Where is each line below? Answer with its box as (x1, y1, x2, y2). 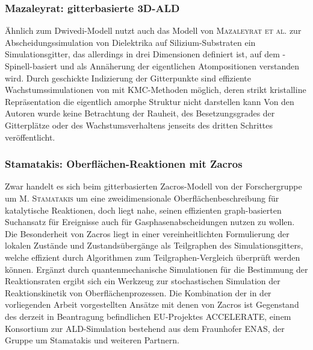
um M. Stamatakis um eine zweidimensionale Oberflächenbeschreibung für (5, 191, 279, 204)
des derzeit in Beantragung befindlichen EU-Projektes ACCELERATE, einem (5, 310, 291, 322)
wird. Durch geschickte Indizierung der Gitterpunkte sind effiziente (5, 71, 251, 84)
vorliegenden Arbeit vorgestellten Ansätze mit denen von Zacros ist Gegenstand (5, 298, 299, 311)
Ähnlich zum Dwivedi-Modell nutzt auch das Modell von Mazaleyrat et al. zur (5, 24, 302, 37)
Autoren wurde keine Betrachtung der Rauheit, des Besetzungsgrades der (5, 107, 275, 119)
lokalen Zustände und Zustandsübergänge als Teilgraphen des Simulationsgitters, (5, 239, 303, 252)
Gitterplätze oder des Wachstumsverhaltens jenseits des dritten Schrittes (5, 118, 273, 131)
